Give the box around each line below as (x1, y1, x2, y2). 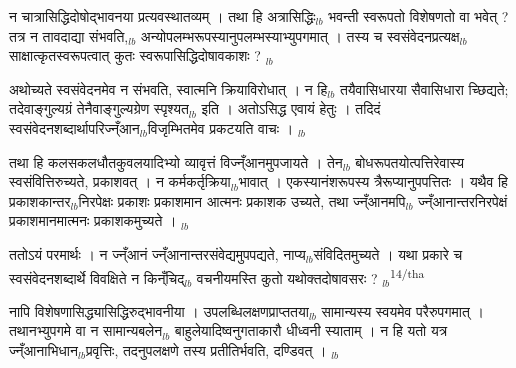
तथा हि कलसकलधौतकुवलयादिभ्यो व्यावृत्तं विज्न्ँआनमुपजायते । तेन (9, 151, 343, 172)
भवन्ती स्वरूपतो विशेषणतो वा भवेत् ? (328, 6, 509, 26)
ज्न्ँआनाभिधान (9, 339, 78, 360)
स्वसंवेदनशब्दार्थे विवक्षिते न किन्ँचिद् (9, 267, 185, 288)
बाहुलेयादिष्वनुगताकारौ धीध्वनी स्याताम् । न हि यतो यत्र (174, 320, 448, 341)
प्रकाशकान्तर (9, 190, 71, 211)
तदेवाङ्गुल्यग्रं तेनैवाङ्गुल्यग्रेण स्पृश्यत (9, 98, 189, 119)
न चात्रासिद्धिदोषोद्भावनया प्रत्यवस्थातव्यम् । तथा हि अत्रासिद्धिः (9, 6, 316, 26)
